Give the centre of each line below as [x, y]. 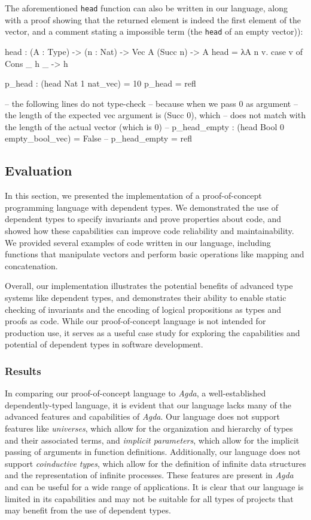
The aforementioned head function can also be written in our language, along [146, 8]
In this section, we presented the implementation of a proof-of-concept [133, 196]
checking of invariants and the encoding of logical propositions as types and [143, 309]
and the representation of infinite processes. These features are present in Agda [149, 475]
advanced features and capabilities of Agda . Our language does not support [142, 416]
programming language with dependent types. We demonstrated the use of [141, 207]
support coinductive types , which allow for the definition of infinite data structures [155, 463]
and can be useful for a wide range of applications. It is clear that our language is [154, 486]
